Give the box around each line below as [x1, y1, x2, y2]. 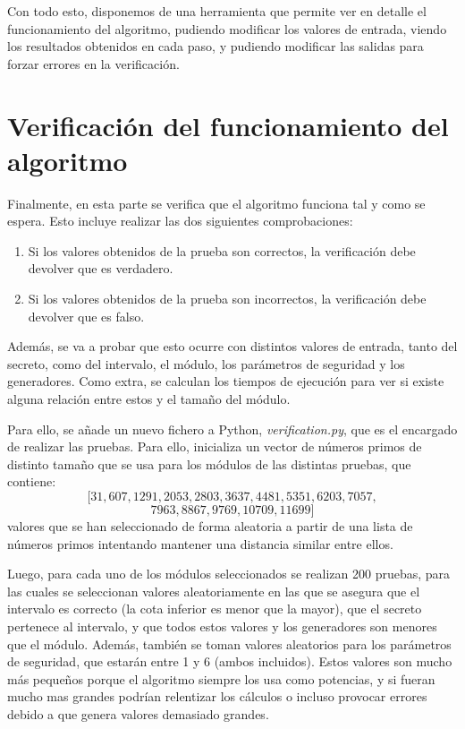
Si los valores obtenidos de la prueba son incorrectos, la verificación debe [28, 289, 427, 308]
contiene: [7, 472, 56, 491]
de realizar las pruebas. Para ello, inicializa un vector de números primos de [7, 437, 422, 456]
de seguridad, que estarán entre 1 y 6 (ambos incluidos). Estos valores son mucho [7, 652, 452, 671]
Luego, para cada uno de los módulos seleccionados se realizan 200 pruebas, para [7, 564, 451, 583]
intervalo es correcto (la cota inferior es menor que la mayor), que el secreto [7, 599, 422, 618]
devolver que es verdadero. [28, 259, 173, 278]
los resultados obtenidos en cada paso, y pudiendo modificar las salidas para [7, 37, 424, 56]
